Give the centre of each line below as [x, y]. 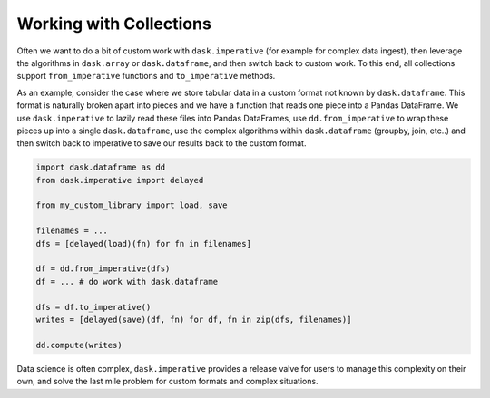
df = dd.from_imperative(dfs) [103, 269]
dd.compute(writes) [79, 345]
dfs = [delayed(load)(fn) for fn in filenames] [143, 243]
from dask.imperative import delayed [120, 180]
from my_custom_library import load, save [132, 205]
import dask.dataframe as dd [101, 167]
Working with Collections [114, 24]
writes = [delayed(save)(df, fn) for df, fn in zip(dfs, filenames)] [194, 319]
